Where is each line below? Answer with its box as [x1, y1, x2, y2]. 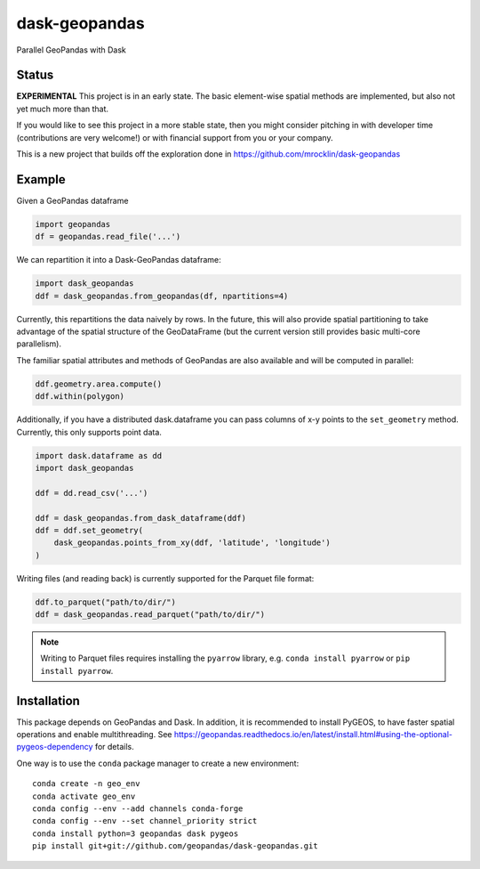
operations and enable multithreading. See [16, 729, 172, 740]
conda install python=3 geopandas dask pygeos [32, 828, 239, 839]
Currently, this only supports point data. [16, 426, 162, 437]
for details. [94, 742, 134, 752]
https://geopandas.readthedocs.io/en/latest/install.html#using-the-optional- [173, 729, 453, 740]
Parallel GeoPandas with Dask [16, 45, 126, 55]
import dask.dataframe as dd [35, 451, 163, 460]
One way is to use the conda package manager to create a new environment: [16, 758, 300, 768]
